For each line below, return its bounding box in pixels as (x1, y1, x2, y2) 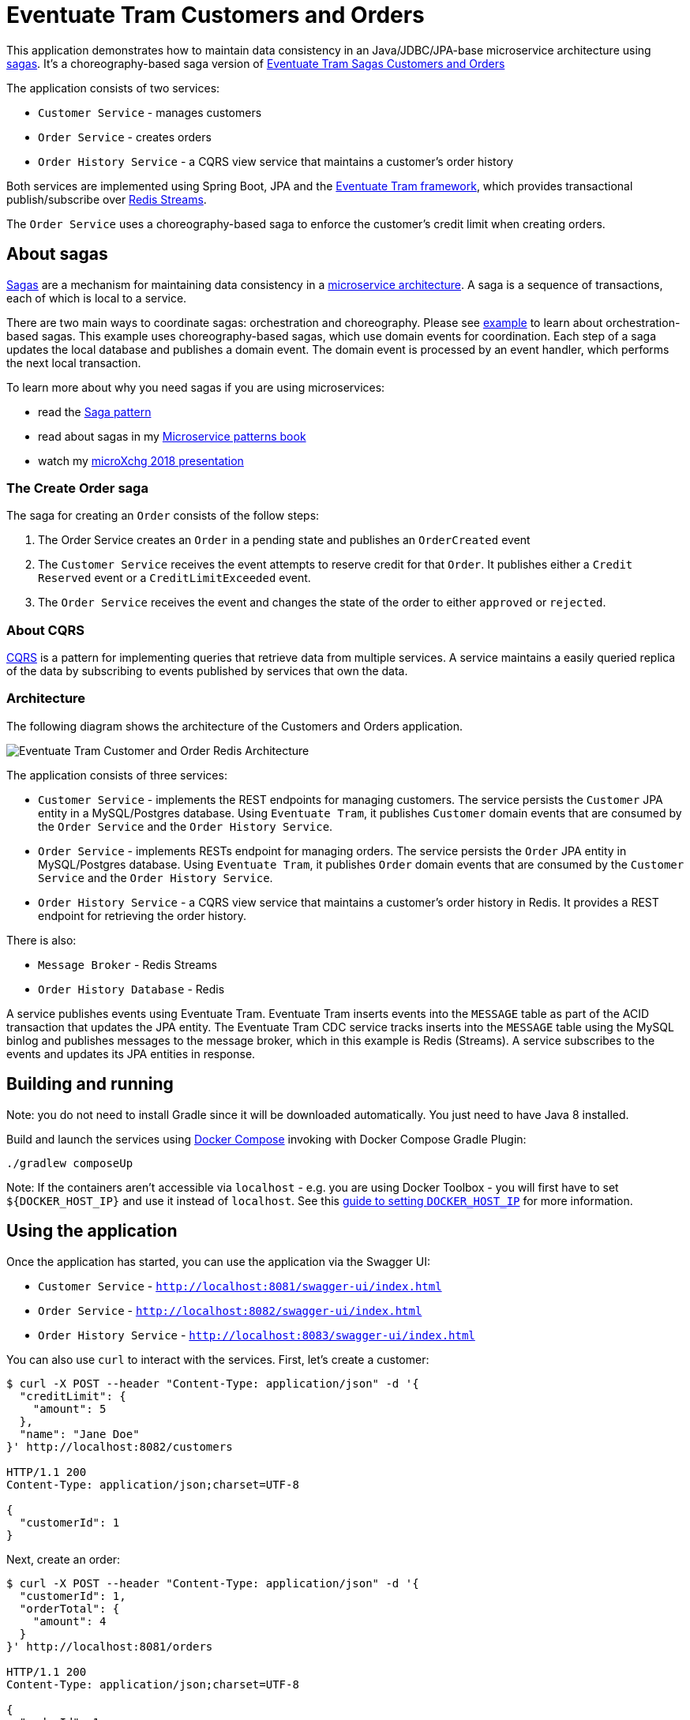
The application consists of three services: (6, 768, 227, 782)
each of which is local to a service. (6, 291, 187, 305)
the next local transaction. (6, 355, 141, 370)
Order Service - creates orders (38, 130, 212, 144)
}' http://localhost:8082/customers (6, 1440, 233, 1453)
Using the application (6, 1221, 178, 1241)
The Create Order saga (6, 479, 148, 496)
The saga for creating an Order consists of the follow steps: (6, 509, 320, 523)
